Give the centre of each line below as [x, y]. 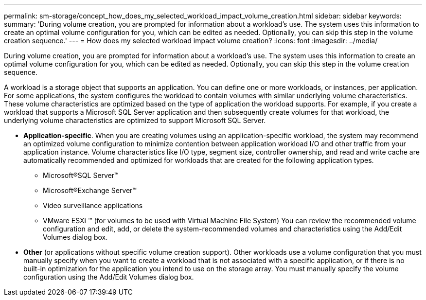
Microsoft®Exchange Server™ [90, 190]
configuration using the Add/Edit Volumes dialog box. [109, 277]
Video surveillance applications [93, 205]
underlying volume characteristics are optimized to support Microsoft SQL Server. [135, 120]
